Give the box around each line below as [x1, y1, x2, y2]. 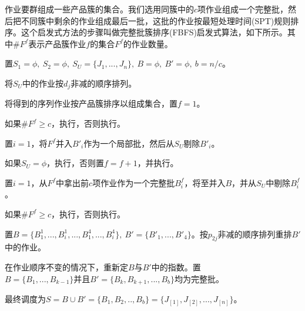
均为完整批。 [175, 272, 224, 284]
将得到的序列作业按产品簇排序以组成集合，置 [5, 97, 177, 110]
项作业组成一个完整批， [197, 3, 289, 15]
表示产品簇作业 [28, 37, 86, 49]
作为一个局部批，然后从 [83, 137, 175, 149]
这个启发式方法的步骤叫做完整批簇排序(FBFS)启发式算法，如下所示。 [21, 26, 287, 38]
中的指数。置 [151, 260, 201, 273]
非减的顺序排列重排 [217, 227, 292, 240]
